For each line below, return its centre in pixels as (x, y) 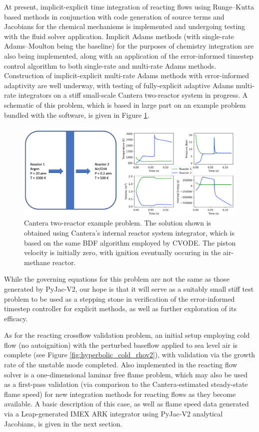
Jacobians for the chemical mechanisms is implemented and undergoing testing (125, 26)
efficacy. (16, 318)
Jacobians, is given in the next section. (63, 423)
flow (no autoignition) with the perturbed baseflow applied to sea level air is (121, 345)
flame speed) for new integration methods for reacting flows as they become (120, 394)
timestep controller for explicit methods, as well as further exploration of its (120, 308)
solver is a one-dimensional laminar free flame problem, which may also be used (126, 374)
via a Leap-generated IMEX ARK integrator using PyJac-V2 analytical (113, 414)
